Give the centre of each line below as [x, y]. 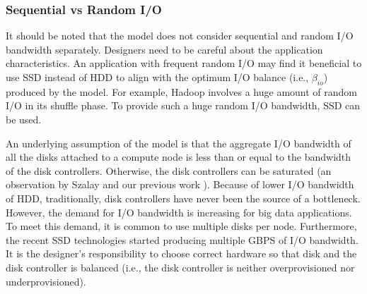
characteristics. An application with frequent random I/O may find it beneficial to [184, 63]
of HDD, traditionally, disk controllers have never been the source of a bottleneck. [183, 198]
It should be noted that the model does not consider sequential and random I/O [180, 36]
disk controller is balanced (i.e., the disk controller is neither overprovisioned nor [180, 267]
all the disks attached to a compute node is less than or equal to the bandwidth [179, 157]
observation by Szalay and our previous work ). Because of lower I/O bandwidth [180, 184]
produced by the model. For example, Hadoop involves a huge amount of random [182, 91]
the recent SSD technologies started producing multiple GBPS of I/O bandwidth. [182, 239]
